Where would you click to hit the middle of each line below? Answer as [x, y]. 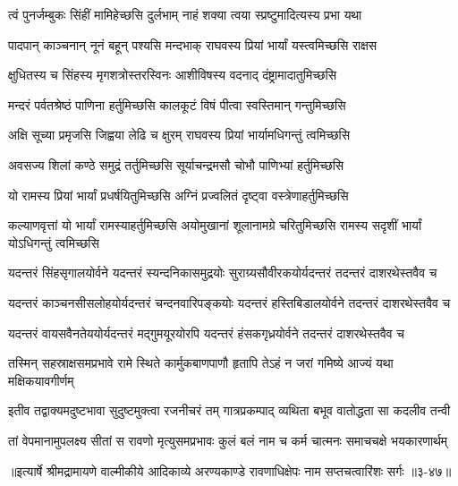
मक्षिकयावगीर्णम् [41, 380]
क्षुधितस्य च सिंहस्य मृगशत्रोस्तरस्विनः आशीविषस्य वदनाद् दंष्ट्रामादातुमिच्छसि [173, 75]
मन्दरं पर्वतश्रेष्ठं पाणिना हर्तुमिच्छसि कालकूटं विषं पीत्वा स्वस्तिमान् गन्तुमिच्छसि [177, 104]
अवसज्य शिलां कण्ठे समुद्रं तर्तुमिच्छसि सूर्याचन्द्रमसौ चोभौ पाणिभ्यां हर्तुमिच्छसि [176, 164]
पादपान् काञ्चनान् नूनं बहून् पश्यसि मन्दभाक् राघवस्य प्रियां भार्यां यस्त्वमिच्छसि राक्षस [193, 44]
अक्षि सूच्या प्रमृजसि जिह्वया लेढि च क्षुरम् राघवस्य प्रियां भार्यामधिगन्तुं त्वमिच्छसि [179, 135]
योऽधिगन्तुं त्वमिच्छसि [54, 242]
